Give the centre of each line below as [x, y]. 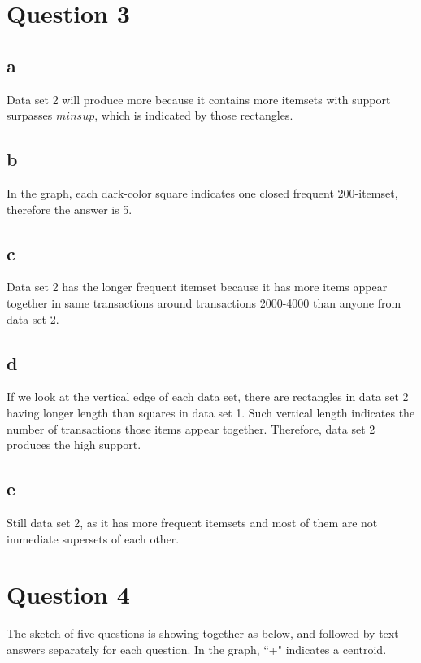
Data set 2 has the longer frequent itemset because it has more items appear [197, 287]
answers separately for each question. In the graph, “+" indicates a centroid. [197, 649]
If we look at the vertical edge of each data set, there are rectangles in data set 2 [208, 397]
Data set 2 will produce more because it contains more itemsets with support [199, 99]
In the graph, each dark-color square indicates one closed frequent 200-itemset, [202, 192]
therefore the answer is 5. [69, 209]
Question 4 [68, 594]
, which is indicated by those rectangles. [194, 115]
